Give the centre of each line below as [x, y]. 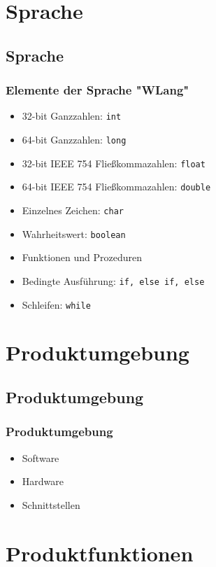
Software [41, 457]
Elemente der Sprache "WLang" [98, 90]
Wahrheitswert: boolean [74, 233]
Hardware [43, 481]
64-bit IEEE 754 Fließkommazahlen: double [116, 187]
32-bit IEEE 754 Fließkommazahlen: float [114, 163]
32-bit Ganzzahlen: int [72, 116]
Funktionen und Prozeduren [82, 257]
